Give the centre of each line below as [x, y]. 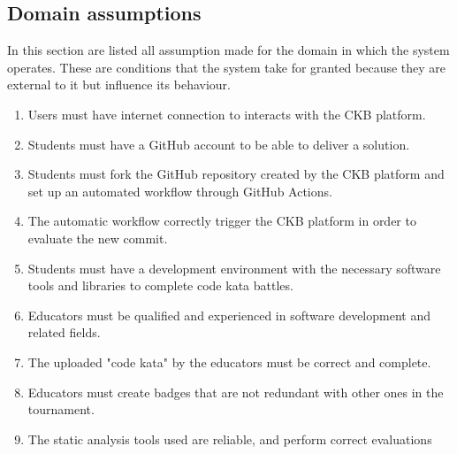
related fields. [64, 332]
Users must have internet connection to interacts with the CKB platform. [227, 114]
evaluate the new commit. [98, 238]
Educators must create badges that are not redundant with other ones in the [236, 392]
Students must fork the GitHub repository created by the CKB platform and [236, 174]
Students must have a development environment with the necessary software [234, 268]
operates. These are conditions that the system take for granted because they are [227, 67]
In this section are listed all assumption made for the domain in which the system [228, 50]
